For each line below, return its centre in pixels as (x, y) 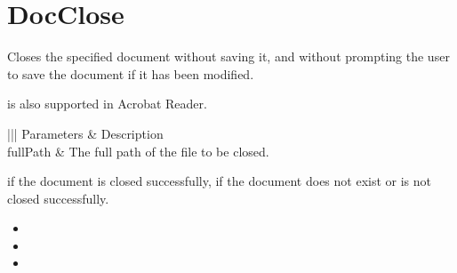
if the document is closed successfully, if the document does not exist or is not (220, 181)
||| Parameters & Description (85, 133)
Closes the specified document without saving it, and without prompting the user (228, 56)
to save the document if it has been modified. (131, 73)
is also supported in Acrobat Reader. (107, 104)
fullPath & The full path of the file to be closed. (138, 151)
